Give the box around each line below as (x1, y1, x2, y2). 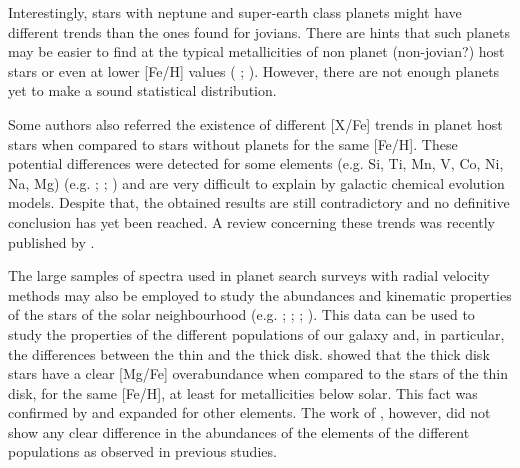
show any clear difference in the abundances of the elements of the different (8, 421, 470, 442)
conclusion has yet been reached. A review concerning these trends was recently (8, 211, 496, 232)
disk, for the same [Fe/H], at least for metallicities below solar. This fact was (8, 382, 478, 403)
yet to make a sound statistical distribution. (8, 80, 277, 101)
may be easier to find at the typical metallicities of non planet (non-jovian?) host (8, 41, 505, 62)
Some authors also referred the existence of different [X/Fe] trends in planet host (8, 113, 503, 134)
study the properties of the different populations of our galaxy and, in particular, (8, 323, 505, 344)
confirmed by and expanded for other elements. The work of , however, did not (8, 402, 491, 423)
